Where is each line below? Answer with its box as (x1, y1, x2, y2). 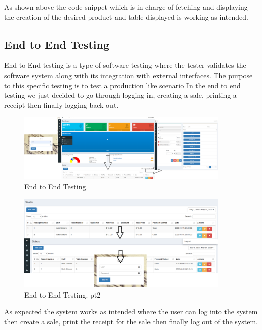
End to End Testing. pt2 (24, 289, 101, 300)
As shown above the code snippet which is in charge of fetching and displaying (4, 2, 248, 12)
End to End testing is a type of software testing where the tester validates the (4, 60, 246, 70)
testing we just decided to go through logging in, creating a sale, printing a (4, 90, 237, 100)
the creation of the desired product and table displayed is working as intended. (4, 11, 248, 22)
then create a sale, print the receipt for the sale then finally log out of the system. (4, 316, 258, 326)
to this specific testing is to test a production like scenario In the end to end (4, 80, 241, 90)
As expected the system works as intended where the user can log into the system (4, 306, 258, 317)
